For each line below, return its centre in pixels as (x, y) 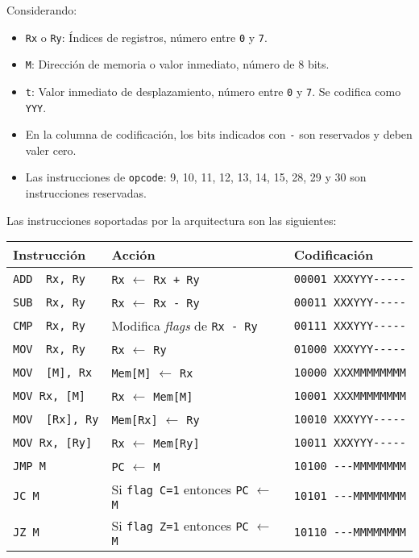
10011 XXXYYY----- (350, 442)
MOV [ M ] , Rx (53, 372)
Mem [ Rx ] (135, 421)
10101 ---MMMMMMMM (350, 496)
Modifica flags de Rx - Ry (185, 326)
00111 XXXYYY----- (350, 325)
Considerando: (42, 10)
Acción (133, 255)
